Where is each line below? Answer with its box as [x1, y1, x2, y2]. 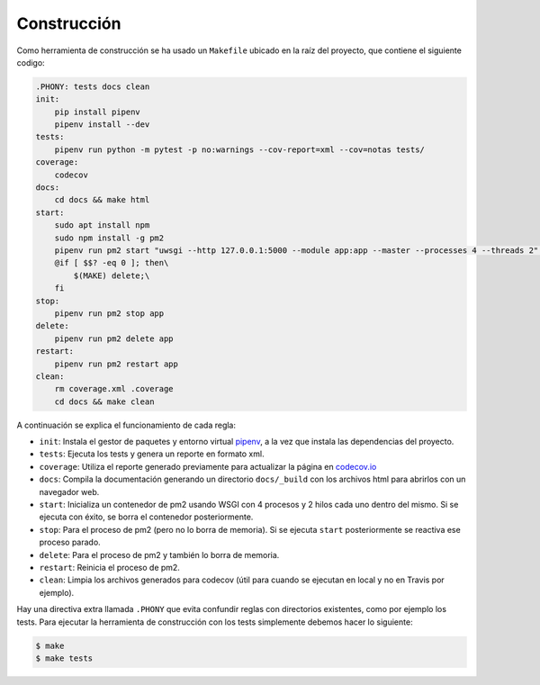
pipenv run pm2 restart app [54, 358, 179, 369]
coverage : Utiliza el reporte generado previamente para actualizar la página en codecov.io [39, 461, 377, 472]
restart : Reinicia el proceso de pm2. [39, 562, 180, 572]
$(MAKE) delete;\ [73, 270, 150, 281]
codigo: [16, 57, 45, 68]
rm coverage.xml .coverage [54, 383, 175, 394]
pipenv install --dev [54, 120, 150, 130]
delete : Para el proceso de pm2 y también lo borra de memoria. [39, 549, 280, 560]
